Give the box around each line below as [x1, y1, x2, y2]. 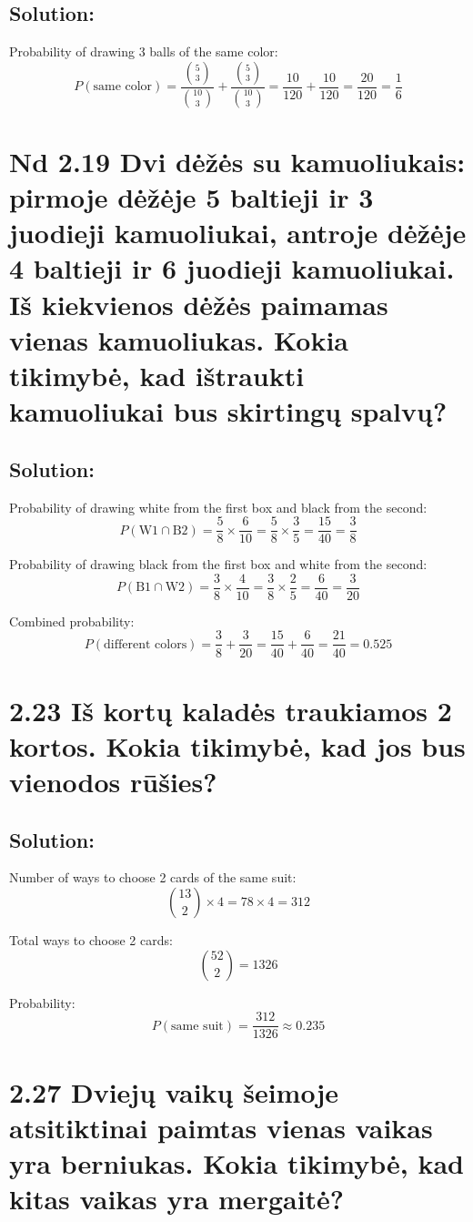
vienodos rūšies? [9, 763, 217, 800]
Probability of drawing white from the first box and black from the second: [9, 497, 428, 516]
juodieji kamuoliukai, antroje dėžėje [9, 214, 467, 251]
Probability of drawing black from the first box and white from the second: [9, 555, 428, 574]
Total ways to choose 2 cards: [9, 931, 173, 950]
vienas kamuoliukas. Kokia [9, 321, 349, 358]
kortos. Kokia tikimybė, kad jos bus [9, 727, 466, 764]
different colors [104, 637, 187, 651]
